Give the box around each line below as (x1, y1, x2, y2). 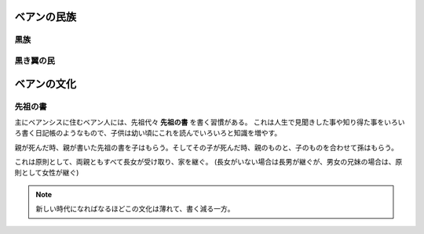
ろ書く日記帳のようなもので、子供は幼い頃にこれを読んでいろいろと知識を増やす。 (14, 128, 282, 138)
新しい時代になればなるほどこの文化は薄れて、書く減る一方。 (35, 204, 235, 214)
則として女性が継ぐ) (14, 168, 79, 178)
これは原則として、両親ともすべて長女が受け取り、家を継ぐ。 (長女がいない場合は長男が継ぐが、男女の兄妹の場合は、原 (14, 157, 403, 167)
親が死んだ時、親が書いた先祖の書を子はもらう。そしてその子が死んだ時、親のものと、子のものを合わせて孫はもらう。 (14, 142, 398, 152)
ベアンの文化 (14, 77, 77, 90)
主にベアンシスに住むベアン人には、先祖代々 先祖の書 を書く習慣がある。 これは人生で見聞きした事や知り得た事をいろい (14, 117, 405, 127)
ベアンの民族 (14, 10, 77, 23)
